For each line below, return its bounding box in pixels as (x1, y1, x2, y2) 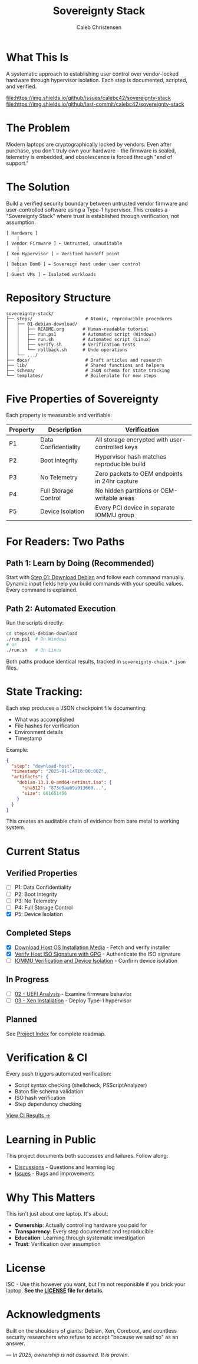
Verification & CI (6, 1051, 88, 1064)
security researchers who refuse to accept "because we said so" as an (6, 1334, 179, 1341)
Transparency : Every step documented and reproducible (14, 1228, 154, 1235)
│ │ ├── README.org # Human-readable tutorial (6, 326, 149, 332)
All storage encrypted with (95, 436, 169, 444)
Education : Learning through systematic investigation (14, 1234, 146, 1242)
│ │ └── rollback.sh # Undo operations (6, 347, 128, 353)
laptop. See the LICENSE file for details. (6, 1287, 104, 1294)
